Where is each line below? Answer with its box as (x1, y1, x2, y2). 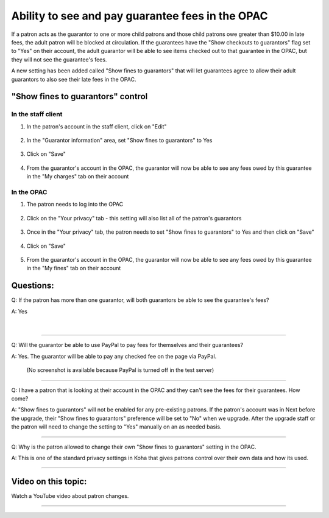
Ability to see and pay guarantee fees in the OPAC (11, 9, 268, 23)
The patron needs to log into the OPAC (26, 201, 124, 208)
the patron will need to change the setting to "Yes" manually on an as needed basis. (11, 423, 222, 430)
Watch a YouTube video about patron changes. (11, 492, 129, 499)
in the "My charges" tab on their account (26, 173, 129, 180)
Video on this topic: (11, 476, 87, 486)
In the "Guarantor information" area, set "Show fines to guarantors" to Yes (26, 137, 213, 144)
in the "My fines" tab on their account (26, 265, 121, 272)
